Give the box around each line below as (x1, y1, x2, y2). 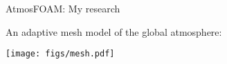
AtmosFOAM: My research (6, 1, 120, 15)
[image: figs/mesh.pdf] (6, 49, 115, 59)
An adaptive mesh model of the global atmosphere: (6, 24, 222, 39)
